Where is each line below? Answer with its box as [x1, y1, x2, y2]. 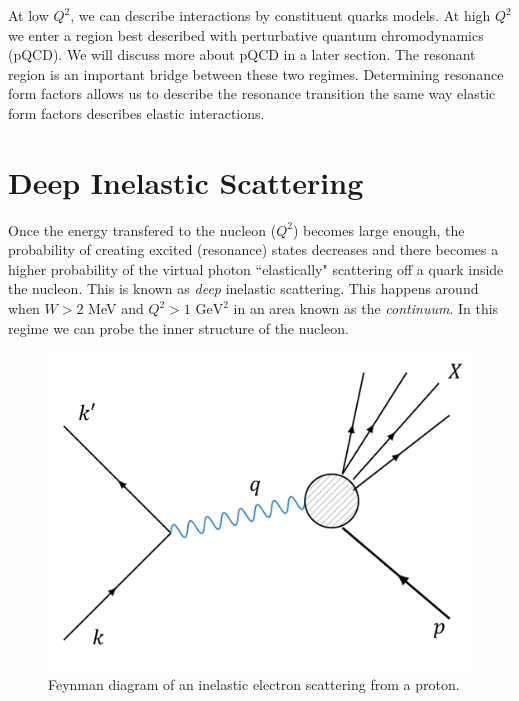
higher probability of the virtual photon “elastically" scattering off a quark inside [8, 258, 504, 279]
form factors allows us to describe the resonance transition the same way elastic [8, 83, 496, 104]
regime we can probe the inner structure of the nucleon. [8, 317, 349, 338]
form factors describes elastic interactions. [8, 102, 265, 123]
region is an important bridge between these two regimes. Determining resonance [8, 63, 504, 84]
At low [8, 5, 49, 25]
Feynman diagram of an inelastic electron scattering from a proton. [48, 673, 460, 694]
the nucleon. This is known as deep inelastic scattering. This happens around [8, 278, 479, 299]
